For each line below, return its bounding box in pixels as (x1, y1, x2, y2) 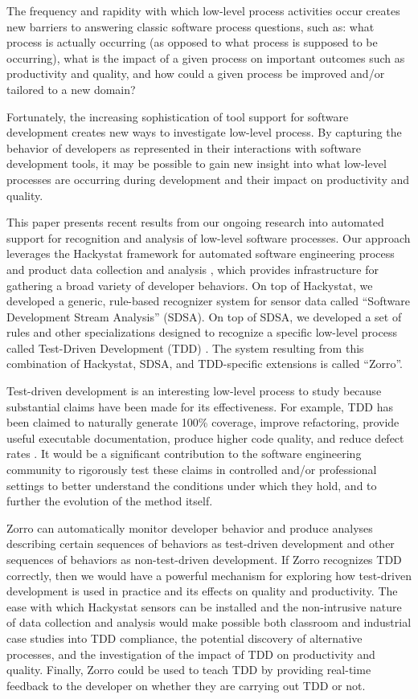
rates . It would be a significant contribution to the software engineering (6, 445, 362, 462)
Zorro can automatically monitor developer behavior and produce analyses (6, 519, 373, 536)
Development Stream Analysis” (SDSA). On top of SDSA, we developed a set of (6, 308, 402, 325)
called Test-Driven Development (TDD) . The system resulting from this (6, 339, 364, 356)
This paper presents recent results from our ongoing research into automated (6, 214, 384, 231)
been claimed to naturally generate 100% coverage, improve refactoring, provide (6, 414, 400, 431)
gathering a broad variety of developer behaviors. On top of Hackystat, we (6, 276, 373, 293)
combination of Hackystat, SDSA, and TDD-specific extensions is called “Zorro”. (6, 355, 403, 372)
